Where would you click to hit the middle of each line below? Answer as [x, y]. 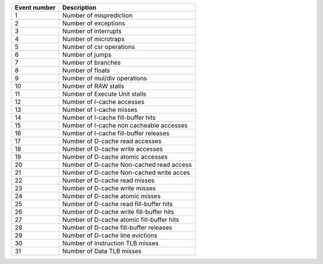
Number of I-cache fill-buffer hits [109, 118]
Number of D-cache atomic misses [112, 196]
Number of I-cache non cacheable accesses [125, 125]
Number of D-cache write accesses [113, 149]
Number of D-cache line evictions [110, 235]
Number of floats [86, 70]
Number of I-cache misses [100, 110]
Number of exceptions [94, 23]
